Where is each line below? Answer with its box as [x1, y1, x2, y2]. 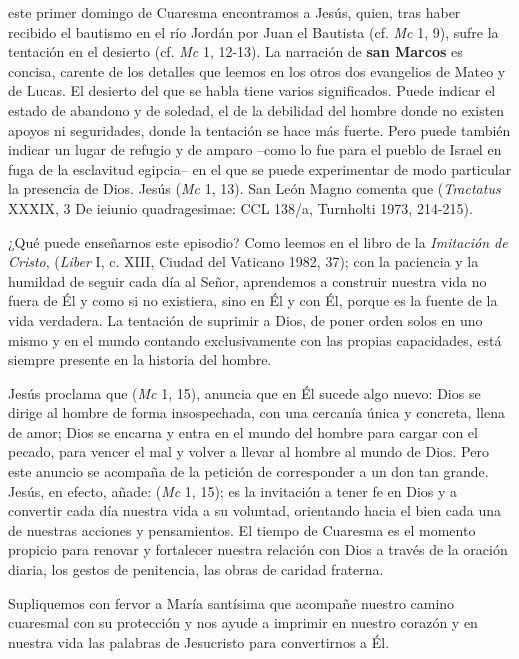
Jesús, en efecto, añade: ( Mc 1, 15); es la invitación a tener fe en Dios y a [8, 480, 458, 501]
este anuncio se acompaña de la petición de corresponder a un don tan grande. [8, 461, 489, 482]
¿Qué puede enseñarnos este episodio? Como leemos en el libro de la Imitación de [8, 231, 508, 252]
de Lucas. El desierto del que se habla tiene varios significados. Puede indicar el [8, 80, 496, 101]
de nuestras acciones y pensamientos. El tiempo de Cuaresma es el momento [8, 519, 476, 540]
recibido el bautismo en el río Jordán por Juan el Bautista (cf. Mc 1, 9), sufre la [8, 21, 499, 42]
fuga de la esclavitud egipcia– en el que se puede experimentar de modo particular [8, 158, 512, 179]
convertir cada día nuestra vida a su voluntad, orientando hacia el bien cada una [8, 500, 502, 521]
